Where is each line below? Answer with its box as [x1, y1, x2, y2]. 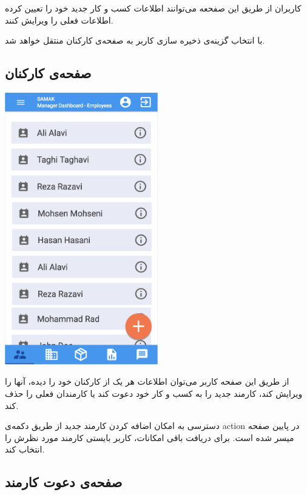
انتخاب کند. [5, 443, 45, 456]
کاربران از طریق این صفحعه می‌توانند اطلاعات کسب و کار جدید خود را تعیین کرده [5, 2, 302, 14]
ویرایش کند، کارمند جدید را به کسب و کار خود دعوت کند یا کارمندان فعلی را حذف [5, 387, 303, 399]
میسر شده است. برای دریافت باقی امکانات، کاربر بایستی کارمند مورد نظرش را [5, 431, 294, 444]
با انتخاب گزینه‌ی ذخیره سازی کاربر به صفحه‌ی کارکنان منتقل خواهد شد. [5, 34, 265, 47]
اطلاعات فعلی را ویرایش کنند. [5, 13, 113, 26]
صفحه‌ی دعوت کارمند [5, 473, 123, 491]
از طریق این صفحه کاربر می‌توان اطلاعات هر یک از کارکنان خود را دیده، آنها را [5, 375, 289, 388]
